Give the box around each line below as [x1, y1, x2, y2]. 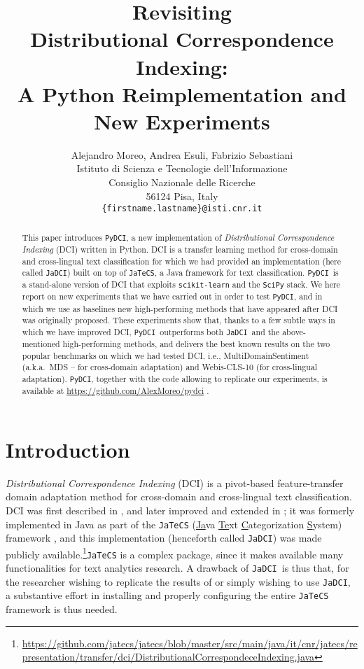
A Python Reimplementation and [17, 79, 346, 108]
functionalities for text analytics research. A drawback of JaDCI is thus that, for [6, 561, 349, 575]
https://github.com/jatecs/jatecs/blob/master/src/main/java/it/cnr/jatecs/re [22, 635, 358, 650]
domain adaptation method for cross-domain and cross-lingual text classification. [6, 489, 352, 504]
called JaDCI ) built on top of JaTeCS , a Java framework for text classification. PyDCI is [22, 267, 339, 279]
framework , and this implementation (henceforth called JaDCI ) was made [6, 530, 322, 545]
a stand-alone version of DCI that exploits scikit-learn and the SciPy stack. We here [22, 279, 340, 290]
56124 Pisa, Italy [146, 188, 218, 203]
